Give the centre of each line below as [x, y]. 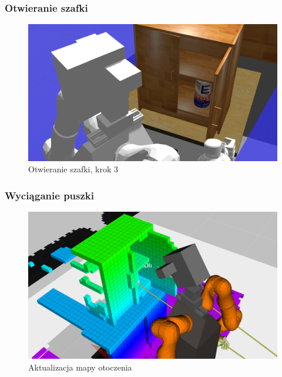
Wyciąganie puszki [50, 195]
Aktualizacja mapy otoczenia [80, 367]
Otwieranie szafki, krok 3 [73, 169]
